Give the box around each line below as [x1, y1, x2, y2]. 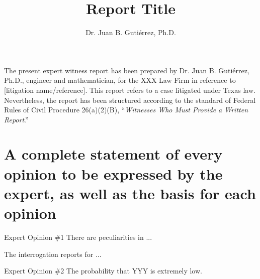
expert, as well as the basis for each [4, 183, 256, 203]
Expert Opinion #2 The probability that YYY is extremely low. [4, 265, 202, 276]
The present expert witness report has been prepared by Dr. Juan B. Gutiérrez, [4, 65, 249, 75]
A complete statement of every [4, 144, 223, 164]
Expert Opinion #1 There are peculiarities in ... [4, 231, 152, 242]
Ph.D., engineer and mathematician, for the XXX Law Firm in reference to [4, 75, 236, 85]
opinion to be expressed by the [4, 163, 223, 184]
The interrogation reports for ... [4, 248, 102, 259]
